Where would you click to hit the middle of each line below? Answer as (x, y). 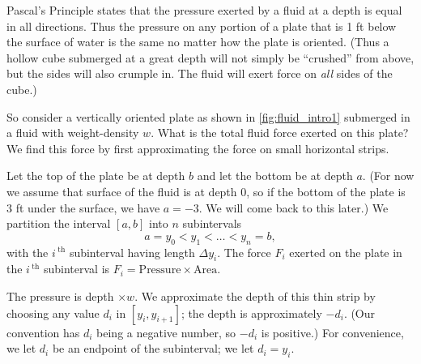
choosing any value (53, 313)
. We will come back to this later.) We (293, 207)
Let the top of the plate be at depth (96, 176)
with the (28, 252)
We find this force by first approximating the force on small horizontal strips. (198, 148)
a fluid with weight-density (73, 133)
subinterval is (77, 269)
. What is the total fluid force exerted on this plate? (280, 133)
